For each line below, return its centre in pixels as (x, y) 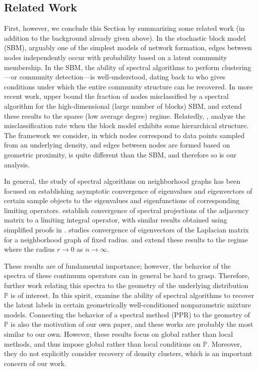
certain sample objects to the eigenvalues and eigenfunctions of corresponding (122, 200)
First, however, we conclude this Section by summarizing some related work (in (125, 28)
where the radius (30, 249)
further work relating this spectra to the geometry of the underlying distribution (126, 285)
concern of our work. (35, 363)
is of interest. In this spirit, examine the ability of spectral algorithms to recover (132, 295)
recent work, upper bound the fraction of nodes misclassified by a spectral (116, 96)
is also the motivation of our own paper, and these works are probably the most (132, 324)
